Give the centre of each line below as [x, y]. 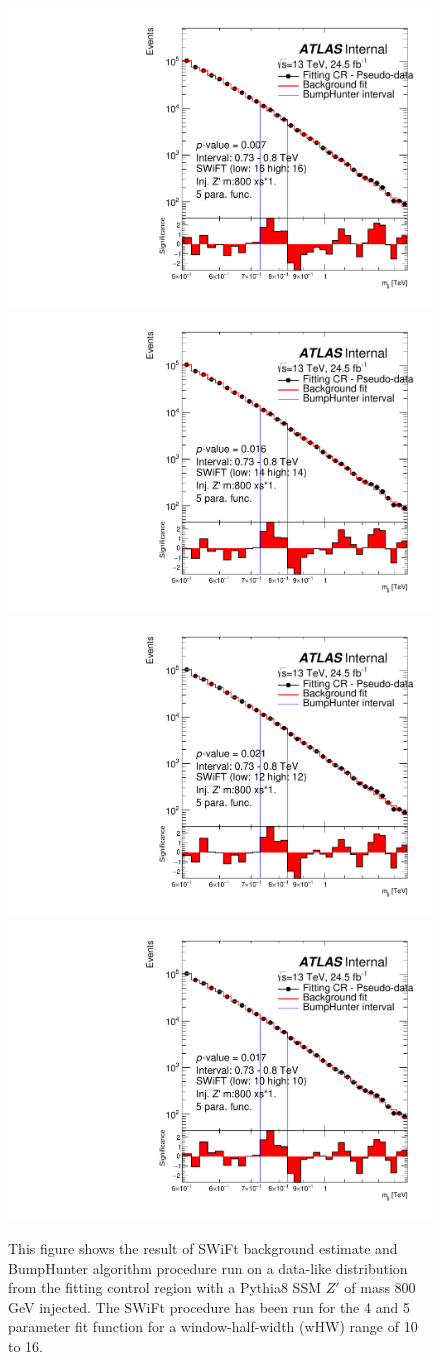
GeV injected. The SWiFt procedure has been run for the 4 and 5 [209, 1306]
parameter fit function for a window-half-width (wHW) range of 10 [213, 1326]
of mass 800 [380, 1287]
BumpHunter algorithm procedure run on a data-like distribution [208, 1267]
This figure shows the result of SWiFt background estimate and [203, 1248]
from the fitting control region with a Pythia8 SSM [165, 1287]
